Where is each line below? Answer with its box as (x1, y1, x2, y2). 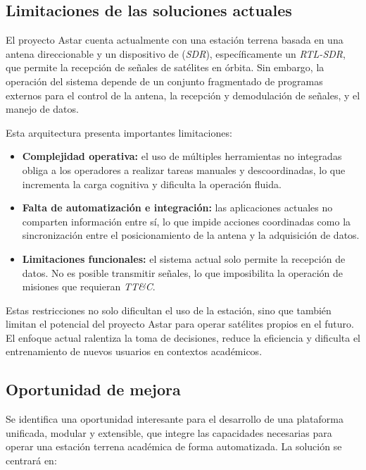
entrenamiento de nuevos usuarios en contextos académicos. (6, 344, 263, 359)
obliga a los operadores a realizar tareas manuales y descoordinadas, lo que (22, 162, 346, 177)
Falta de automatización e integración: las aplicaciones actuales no (22, 200, 333, 215)
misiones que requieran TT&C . (22, 279, 156, 294)
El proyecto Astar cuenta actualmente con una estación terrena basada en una (6, 32, 343, 47)
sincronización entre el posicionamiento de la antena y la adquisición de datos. (22, 228, 360, 242)
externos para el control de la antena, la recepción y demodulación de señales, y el (6, 87, 360, 102)
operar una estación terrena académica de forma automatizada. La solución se (6, 439, 342, 454)
